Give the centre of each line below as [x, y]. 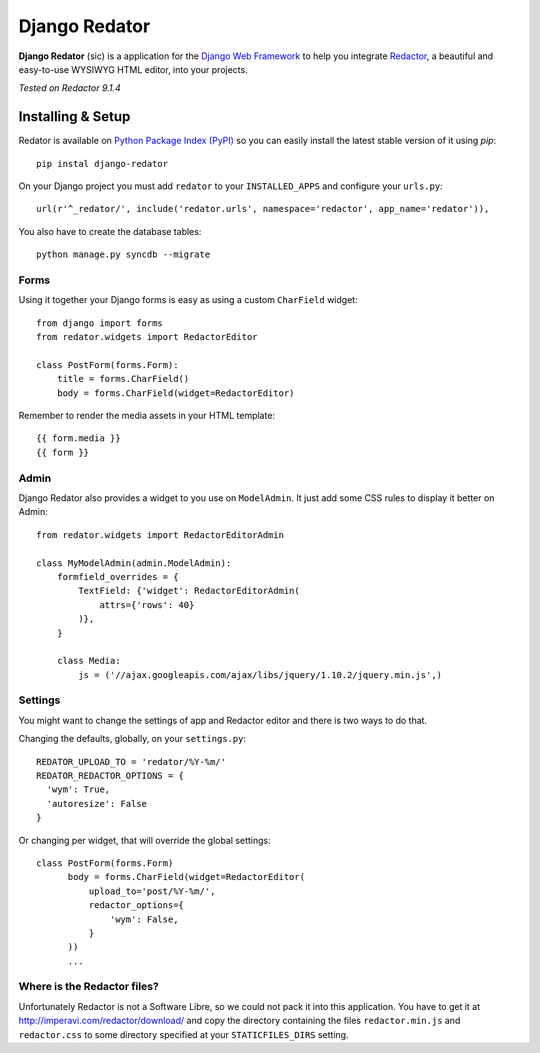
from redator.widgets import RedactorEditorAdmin [160, 534]
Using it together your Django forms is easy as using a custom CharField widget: [188, 300]
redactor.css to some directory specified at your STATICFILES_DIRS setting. [183, 1034]
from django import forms [100, 323]
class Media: [88, 661]
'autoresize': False [97, 803]
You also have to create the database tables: [110, 231]
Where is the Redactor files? [88, 987]
